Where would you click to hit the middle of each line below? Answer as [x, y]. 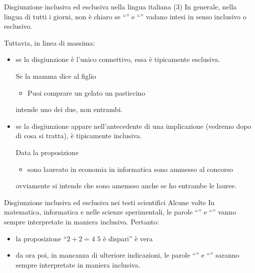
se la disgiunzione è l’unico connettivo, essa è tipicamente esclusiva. [118, 59]
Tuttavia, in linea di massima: [50, 42]
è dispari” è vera [128, 238]
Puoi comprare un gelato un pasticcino [86, 92]
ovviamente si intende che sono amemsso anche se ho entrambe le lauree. [126, 186]
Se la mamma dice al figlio [56, 76]
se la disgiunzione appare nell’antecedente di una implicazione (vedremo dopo [133, 126]
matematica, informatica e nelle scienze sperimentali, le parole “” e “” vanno [120, 212]
